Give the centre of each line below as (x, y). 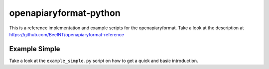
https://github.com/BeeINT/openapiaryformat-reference (67, 34)
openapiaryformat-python (65, 13)
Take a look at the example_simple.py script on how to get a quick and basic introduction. (104, 61)
